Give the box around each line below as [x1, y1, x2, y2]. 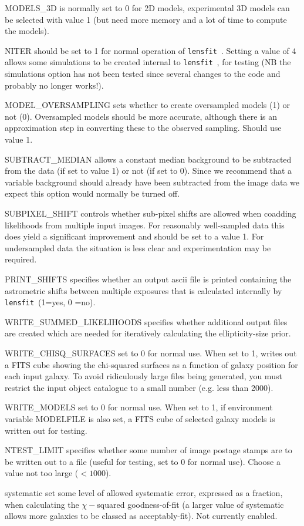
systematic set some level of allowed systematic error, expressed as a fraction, [5, 486, 283, 498]
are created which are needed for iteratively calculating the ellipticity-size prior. [5, 327, 291, 339]
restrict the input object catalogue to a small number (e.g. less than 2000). [5, 381, 273, 393]
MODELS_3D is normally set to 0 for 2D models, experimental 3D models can [5, 2, 290, 14]
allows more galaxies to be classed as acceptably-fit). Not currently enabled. [5, 510, 278, 522]
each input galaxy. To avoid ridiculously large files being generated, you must [5, 370, 282, 382]
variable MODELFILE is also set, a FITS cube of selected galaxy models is [5, 413, 275, 424]
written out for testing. [5, 424, 87, 436]
